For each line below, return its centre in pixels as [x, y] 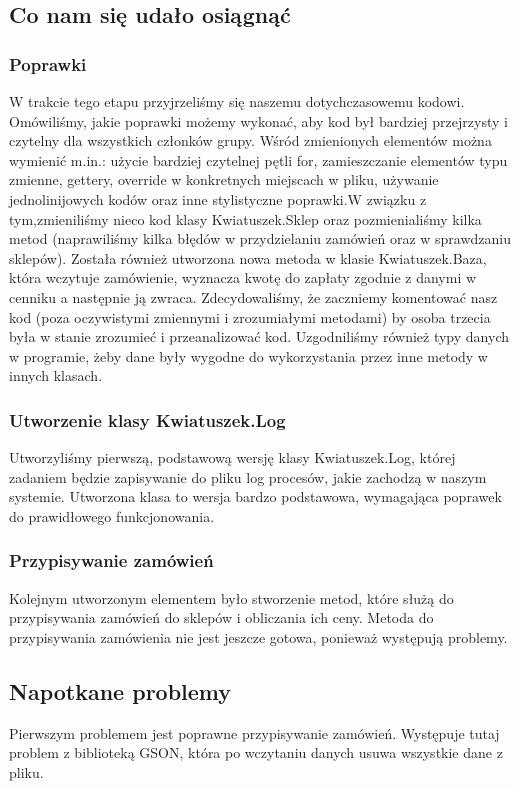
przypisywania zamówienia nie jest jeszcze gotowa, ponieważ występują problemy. [258, 636]
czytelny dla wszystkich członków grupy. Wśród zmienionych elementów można [250, 140]
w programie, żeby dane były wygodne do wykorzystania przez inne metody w [248, 355]
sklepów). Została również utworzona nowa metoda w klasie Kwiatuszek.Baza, [248, 257]
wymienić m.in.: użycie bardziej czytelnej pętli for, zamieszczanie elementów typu [258, 159]
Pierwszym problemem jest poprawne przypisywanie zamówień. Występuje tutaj [254, 732]
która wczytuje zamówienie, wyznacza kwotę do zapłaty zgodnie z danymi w [243, 277]
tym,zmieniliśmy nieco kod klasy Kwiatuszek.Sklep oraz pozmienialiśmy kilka [245, 218]
